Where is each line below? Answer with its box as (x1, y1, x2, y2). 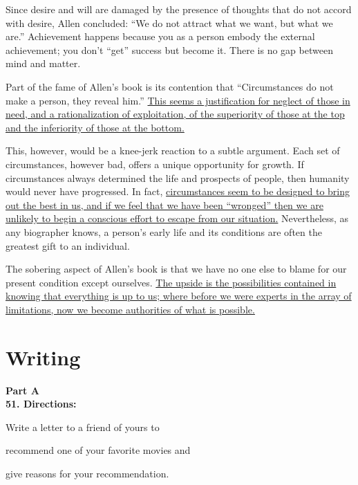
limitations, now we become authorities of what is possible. (6, 302, 255, 316)
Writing (6, 342, 81, 371)
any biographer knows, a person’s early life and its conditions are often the (6, 224, 322, 239)
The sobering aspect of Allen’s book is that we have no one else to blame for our (6, 262, 347, 276)
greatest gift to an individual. (6, 238, 130, 253)
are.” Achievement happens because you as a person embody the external (6, 29, 315, 44)
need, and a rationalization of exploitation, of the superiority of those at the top (6, 107, 345, 121)
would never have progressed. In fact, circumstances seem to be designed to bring (6, 184, 350, 199)
